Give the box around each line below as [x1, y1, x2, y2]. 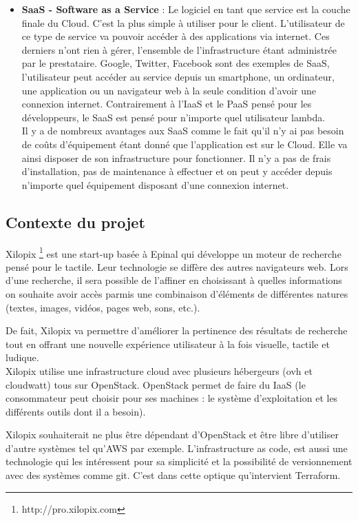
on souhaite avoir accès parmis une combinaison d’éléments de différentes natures [6, 286, 348, 300]
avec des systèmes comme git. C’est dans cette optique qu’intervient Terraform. [6, 468, 341, 482]
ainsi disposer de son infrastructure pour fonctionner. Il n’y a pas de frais [21, 150, 331, 165]
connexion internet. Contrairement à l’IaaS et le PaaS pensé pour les [21, 96, 312, 111]
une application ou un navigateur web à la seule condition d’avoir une [21, 83, 316, 97]
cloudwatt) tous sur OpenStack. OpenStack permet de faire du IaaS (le [6, 377, 306, 391]
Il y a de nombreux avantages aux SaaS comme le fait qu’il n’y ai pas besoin [21, 123, 344, 138]
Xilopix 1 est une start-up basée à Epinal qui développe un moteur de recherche [6, 244, 341, 260]
